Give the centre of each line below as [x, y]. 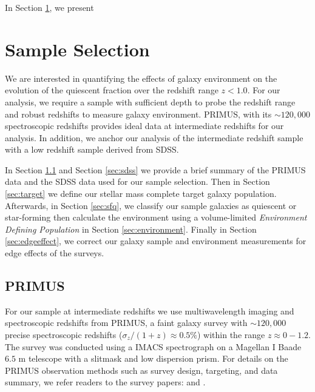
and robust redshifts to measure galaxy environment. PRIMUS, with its [138, 114]
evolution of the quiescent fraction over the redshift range [112, 90]
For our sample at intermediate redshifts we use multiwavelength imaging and [150, 311]
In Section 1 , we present [49, 7]
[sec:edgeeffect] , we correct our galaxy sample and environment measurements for [156, 241]
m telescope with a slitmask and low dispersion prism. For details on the [153, 358]
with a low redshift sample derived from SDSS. [92, 149]
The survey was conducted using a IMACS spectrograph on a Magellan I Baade [153, 346]
